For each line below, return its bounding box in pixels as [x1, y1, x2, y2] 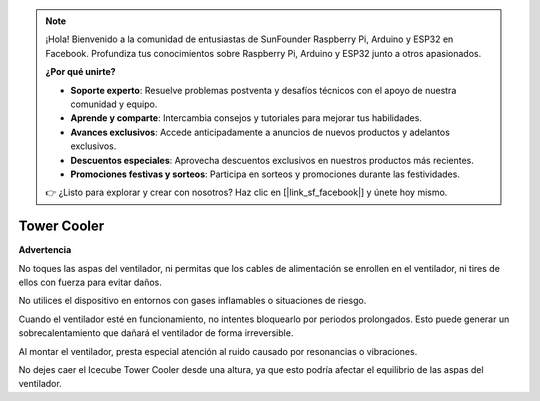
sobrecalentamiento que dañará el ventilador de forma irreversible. [18, 327, 294, 339]
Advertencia [18, 244, 72, 256]
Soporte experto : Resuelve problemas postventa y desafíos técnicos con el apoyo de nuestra [70, 84, 457, 96]
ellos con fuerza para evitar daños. [18, 276, 162, 288]
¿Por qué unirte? [45, 66, 116, 78]
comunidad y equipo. [70, 98, 158, 110]
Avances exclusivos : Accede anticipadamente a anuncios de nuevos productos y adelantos [70, 126, 450, 138]
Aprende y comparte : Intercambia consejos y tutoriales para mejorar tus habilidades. [70, 112, 422, 124]
